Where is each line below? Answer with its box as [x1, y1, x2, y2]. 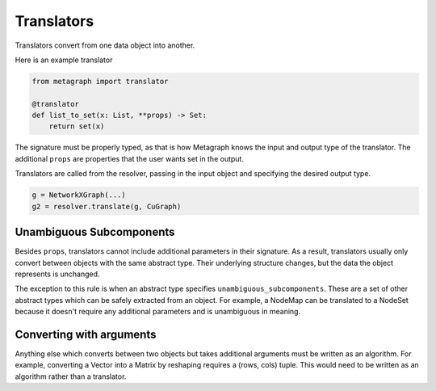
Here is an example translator [15, 55, 113, 65]
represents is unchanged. [15, 269, 100, 279]
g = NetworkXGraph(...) [31, 191, 127, 200]
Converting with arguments [15, 327, 157, 341]
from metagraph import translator [31, 77, 169, 86]
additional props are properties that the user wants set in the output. [15, 153, 244, 163]
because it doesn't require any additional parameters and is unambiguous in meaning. [15, 307, 301, 317]
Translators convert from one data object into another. [15, 40, 195, 50]
